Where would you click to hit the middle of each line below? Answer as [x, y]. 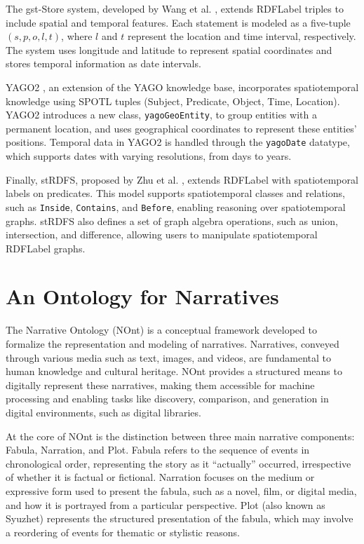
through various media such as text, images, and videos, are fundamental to [169, 357]
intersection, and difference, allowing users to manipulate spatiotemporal [162, 234]
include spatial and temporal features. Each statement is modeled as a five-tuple [178, 22]
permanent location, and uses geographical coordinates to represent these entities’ [181, 128]
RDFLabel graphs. [46, 248]
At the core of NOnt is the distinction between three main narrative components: [180, 436]
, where [77, 36]
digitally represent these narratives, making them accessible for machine [160, 385]
